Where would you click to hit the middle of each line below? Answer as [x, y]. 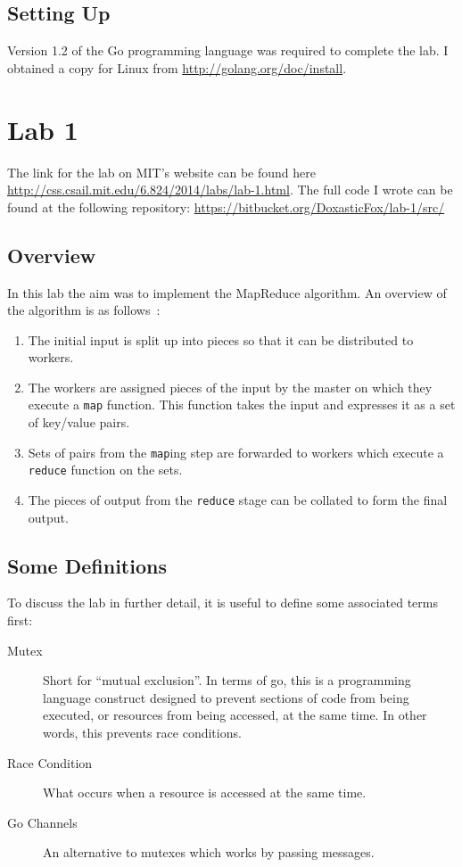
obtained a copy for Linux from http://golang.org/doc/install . [177, 67]
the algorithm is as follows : [84, 310]
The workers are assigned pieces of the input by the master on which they [230, 387]
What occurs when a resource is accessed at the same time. [205, 793]
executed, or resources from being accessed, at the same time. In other [235, 715]
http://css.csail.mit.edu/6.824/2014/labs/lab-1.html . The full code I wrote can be [230, 190]
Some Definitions [87, 565]
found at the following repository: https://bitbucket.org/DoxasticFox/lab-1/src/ [226, 206]
